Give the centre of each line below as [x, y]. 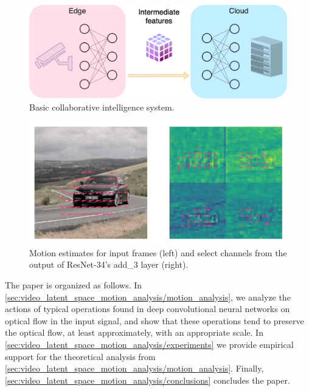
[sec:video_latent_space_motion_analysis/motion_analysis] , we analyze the [148, 297]
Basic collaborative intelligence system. [102, 107]
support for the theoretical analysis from [80, 356]
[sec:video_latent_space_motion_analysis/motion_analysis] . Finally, [134, 368]
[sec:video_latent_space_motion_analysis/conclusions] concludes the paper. [148, 380]
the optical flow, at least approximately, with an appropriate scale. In [134, 332]
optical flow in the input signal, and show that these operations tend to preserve [154, 320]
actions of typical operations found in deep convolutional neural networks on [148, 309]
